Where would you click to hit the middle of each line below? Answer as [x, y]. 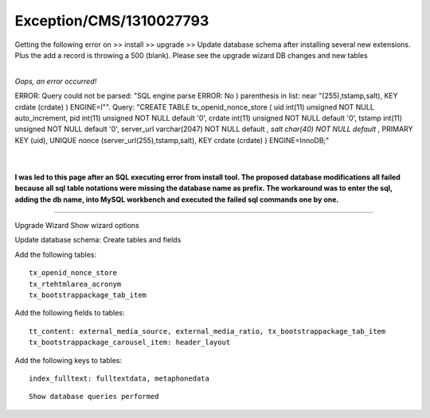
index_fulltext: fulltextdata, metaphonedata [119, 378]
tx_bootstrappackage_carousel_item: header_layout [130, 343]
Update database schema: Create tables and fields [98, 240]
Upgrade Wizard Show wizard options [77, 226]
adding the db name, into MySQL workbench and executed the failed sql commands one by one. [177, 199]
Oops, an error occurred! [56, 81]
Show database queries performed [94, 397]
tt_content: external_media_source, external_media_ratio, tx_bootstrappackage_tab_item [207, 331]
